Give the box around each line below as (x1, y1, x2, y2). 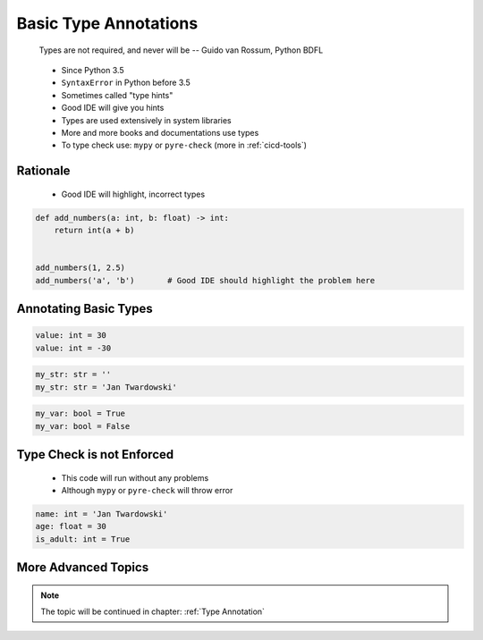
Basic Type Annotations (16, 13, 199, 33)
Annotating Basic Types (16, 301, 154, 316)
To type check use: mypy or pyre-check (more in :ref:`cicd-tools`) (61, 139, 308, 151)
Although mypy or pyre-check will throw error (61, 484, 233, 495)
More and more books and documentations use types (61, 127, 259, 138)
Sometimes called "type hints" (61, 89, 174, 100)
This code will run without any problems (61, 472, 209, 483)
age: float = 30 (35, 521, 107, 532)
